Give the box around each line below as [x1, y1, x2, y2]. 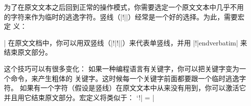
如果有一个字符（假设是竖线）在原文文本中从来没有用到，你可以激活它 [20, 83, 246, 93]
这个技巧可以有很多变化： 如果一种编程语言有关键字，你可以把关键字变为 [4, 63, 239, 73]
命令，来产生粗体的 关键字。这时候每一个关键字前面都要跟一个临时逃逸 [10, 73, 239, 83]
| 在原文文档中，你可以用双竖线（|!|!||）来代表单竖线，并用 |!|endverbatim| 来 [4, 37, 248, 47]
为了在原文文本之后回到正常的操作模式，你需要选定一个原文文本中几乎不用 [4, 2, 244, 12]
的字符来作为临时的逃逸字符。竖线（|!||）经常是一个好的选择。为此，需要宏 [4, 11, 245, 21]
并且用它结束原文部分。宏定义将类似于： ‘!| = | [4, 92, 155, 102]
